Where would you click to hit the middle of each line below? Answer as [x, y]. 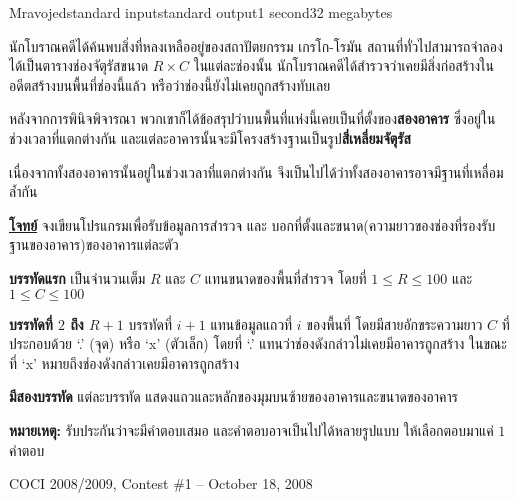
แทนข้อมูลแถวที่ [251, 323]
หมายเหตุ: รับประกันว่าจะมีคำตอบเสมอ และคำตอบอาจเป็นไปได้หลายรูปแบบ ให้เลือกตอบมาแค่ [251, 429]
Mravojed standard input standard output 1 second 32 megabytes [201, 12]
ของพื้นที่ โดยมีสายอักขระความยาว [394, 323]
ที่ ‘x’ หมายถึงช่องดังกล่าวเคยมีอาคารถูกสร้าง [124, 362]
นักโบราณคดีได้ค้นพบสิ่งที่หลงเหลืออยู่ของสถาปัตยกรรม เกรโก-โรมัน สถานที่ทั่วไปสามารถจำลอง [256, 45]
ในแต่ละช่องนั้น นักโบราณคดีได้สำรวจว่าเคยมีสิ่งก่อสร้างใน [343, 65]
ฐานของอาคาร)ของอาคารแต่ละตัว [94, 244]
